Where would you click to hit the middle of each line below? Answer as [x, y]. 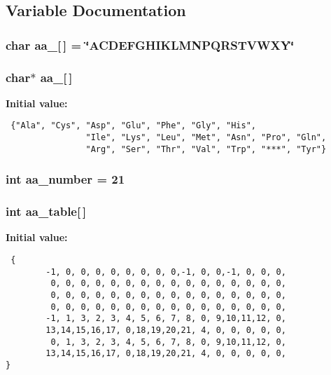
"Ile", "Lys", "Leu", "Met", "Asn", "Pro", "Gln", [206, 138]
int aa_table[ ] [46, 211]
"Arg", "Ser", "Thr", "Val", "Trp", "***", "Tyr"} [206, 149]
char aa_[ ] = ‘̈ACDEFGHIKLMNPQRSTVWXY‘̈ [150, 45]
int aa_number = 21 [65, 179]
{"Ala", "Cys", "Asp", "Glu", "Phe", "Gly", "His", [133, 126]
